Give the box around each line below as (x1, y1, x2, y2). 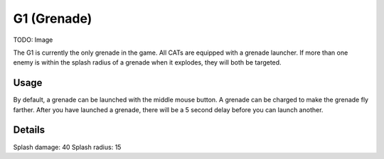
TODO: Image (13, 35, 53, 44)
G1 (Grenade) (13, 11, 92, 26)
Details (13, 124, 46, 136)
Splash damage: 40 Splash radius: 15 (13, 143, 122, 151)
